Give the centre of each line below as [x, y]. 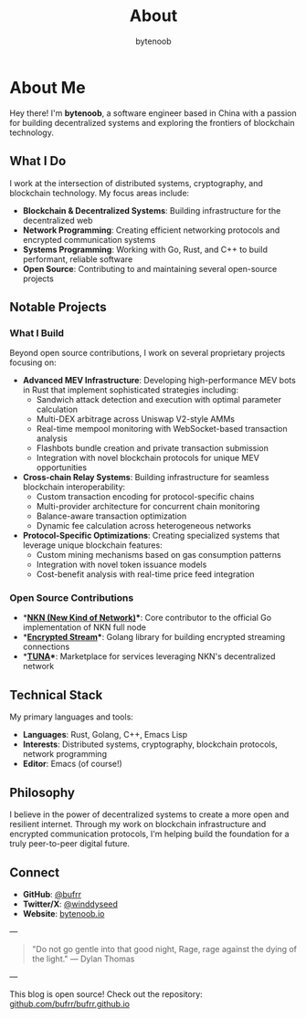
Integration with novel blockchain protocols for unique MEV [148, 458]
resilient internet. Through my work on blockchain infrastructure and [138, 824]
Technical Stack [56, 695]
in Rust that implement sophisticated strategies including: [131, 390]
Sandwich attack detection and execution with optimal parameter [158, 400]
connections [46, 647]
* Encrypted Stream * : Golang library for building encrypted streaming [154, 637]
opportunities [62, 467]
